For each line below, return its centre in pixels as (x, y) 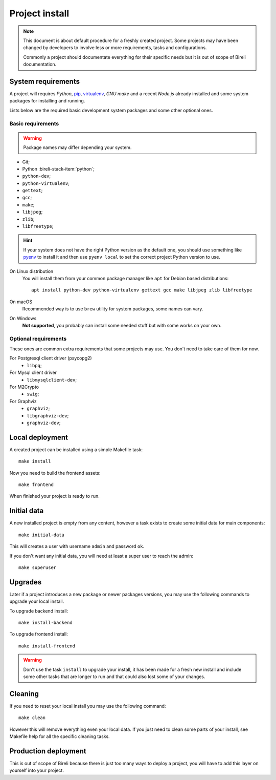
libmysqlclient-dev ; (52, 380)
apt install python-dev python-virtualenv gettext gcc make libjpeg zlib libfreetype (142, 290)
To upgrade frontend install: (39, 634)
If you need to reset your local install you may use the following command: (88, 706)
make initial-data (42, 535)
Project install (39, 13)
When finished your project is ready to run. (54, 496)
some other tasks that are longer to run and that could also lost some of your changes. (114, 677)
